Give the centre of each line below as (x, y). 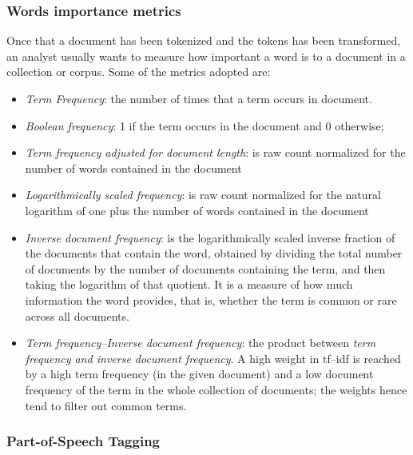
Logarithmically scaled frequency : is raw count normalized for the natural (203, 195)
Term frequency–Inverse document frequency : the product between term (201, 343)
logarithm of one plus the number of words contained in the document (197, 210)
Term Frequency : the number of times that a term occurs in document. (199, 98)
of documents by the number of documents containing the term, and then (205, 268)
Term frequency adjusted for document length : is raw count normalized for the (215, 152)
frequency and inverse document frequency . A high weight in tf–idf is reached (213, 358)
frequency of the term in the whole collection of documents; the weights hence (216, 389)
